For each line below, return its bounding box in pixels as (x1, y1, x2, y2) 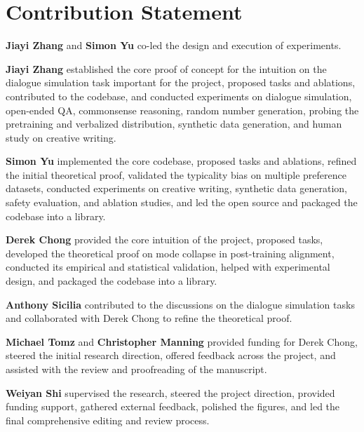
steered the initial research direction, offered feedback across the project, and (6, 348, 336, 363)
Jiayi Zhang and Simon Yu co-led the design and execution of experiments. (6, 38, 342, 53)
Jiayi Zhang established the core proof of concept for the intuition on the (6, 61, 327, 76)
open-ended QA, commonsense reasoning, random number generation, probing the (6, 102, 359, 117)
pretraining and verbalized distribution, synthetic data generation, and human (6, 116, 342, 131)
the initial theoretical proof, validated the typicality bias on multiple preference (6, 167, 346, 182)
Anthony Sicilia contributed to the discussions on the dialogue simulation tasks (6, 297, 355, 311)
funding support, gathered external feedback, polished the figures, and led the (6, 399, 340, 414)
